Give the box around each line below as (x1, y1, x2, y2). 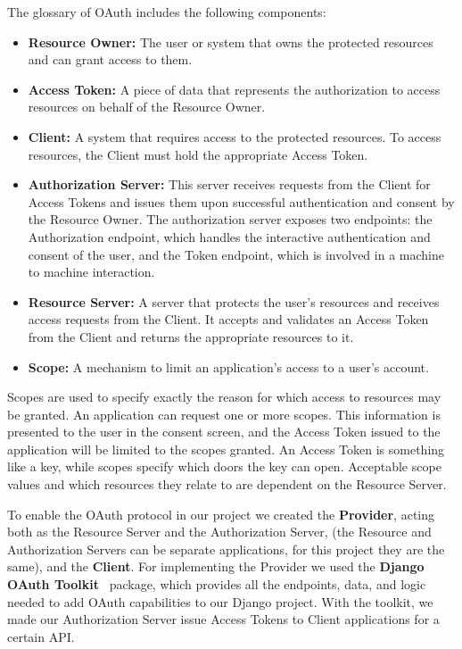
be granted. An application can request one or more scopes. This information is (7, 404, 441, 423)
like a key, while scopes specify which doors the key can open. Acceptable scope (7, 457, 441, 476)
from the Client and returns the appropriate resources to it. (28, 327, 354, 345)
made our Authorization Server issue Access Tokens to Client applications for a (7, 610, 440, 628)
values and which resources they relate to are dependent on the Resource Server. (7, 475, 447, 494)
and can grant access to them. (28, 50, 193, 69)
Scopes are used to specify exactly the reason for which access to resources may (7, 387, 441, 406)
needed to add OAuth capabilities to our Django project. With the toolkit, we (7, 592, 433, 611)
